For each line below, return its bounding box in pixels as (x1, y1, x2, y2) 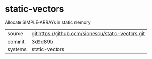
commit (7, 38, 25, 44)
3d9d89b (31, 38, 54, 44)
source (7, 30, 23, 37)
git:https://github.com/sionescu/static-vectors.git (31, 30, 145, 37)
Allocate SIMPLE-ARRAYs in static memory (5, 19, 91, 25)
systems (7, 46, 27, 53)
